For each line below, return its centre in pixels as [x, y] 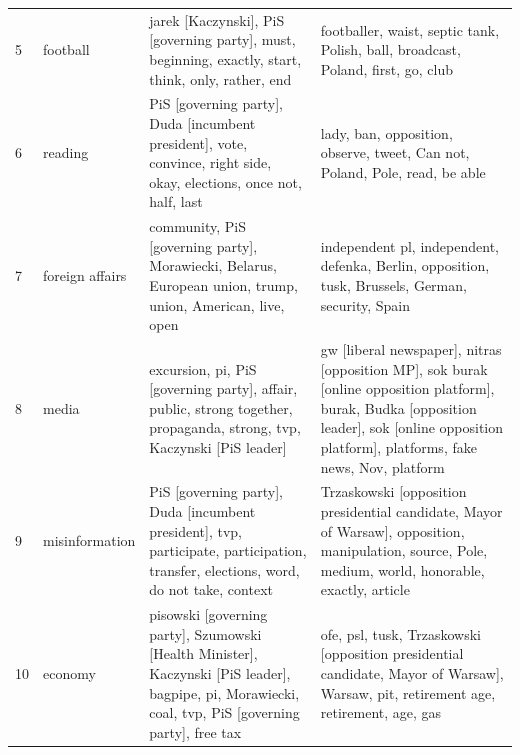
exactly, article [365, 589]
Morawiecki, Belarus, [213, 265]
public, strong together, [221, 407]
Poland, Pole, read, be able [403, 171]
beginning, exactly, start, [225, 58]
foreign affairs [85, 275]
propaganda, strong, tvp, [225, 427]
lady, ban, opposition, [386, 132]
